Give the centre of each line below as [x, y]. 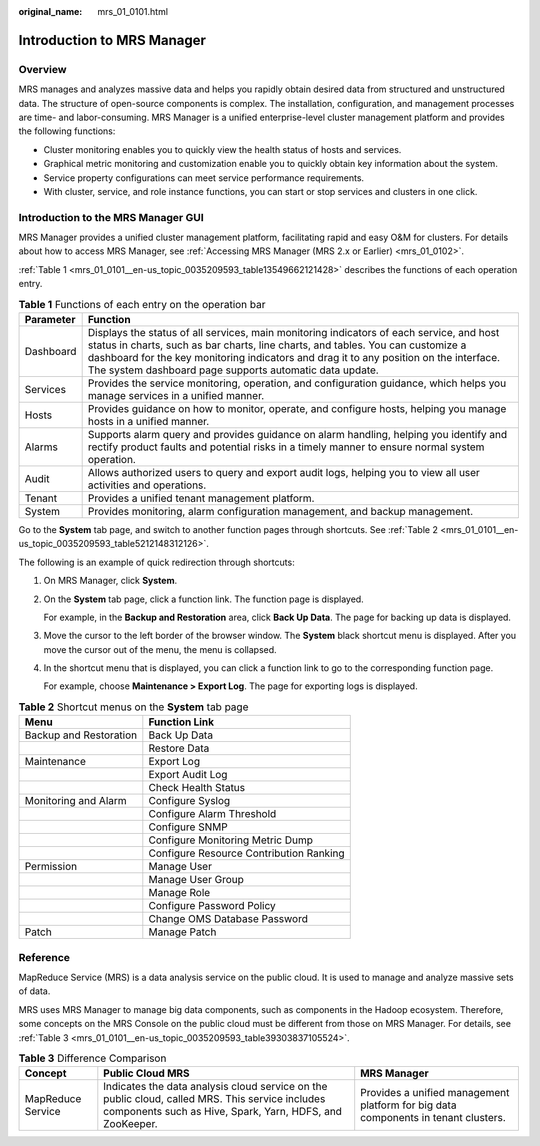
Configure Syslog [189, 801]
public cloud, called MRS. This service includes [214, 1099]
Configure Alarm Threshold [212, 814]
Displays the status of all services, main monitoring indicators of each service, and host [293, 332]
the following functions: [67, 131]
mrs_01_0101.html [133, 11]
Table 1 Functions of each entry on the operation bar [142, 304]
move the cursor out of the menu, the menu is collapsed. [160, 649]
